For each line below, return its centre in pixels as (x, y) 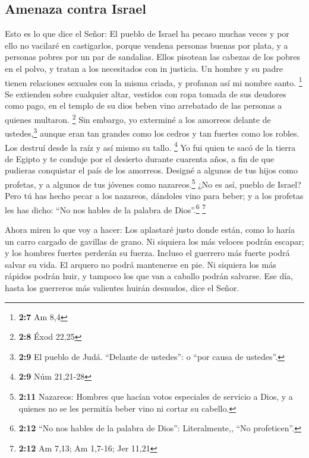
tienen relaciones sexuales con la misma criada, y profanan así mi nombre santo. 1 (154, 81)
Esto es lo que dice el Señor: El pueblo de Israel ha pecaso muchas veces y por (147, 34)
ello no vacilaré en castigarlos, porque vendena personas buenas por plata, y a (146, 45)
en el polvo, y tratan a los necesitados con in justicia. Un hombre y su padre (144, 68)
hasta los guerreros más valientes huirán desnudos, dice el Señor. (122, 288)
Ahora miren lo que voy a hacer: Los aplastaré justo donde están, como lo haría (150, 230)
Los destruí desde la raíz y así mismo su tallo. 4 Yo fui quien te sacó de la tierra (150, 146)
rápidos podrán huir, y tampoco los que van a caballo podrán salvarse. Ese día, (149, 276)
